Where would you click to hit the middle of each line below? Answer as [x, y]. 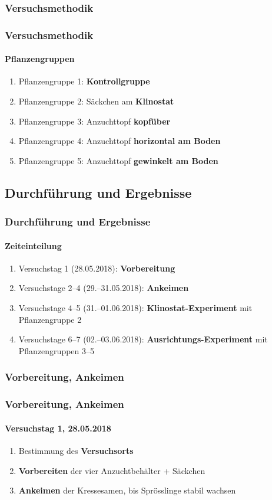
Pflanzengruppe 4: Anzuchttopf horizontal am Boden [120, 141]
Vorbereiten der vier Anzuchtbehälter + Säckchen [112, 470]
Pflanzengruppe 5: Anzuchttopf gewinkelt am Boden [118, 160]
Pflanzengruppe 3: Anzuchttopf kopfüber [94, 121]
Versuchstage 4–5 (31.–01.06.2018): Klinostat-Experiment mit [135, 308]
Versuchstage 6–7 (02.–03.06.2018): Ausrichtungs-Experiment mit [143, 339]
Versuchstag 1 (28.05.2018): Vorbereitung [97, 268]
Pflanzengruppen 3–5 [57, 350]
